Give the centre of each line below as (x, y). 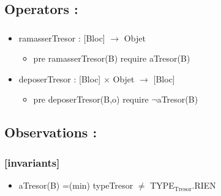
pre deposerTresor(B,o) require (91, 99)
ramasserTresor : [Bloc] (62, 38)
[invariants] (32, 162)
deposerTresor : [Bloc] (60, 78)
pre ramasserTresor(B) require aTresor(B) (112, 58)
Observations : (51, 132)
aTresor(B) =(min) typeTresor (76, 185)
